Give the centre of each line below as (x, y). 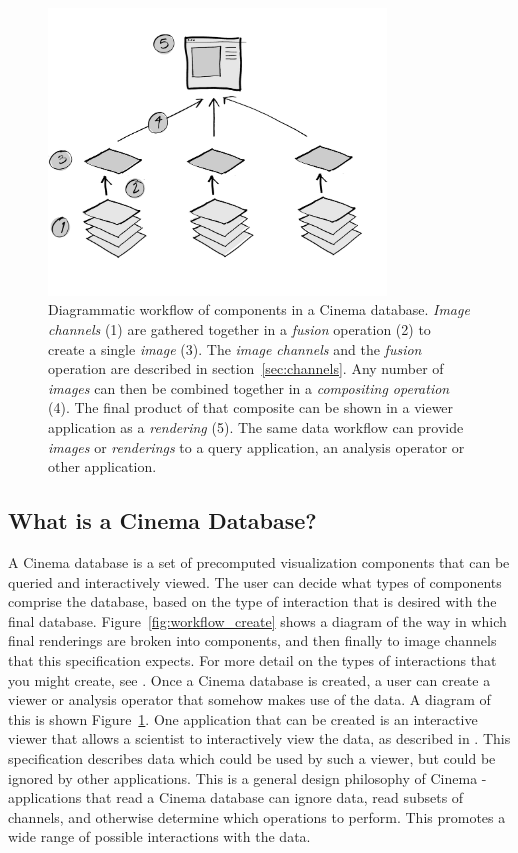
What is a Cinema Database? (162, 520)
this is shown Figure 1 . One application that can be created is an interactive (243, 718)
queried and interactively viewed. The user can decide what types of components (255, 581)
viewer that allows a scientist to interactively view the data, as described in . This (259, 738)
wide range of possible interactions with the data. (159, 836)
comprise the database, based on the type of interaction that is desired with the (252, 601)
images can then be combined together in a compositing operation (249, 387)
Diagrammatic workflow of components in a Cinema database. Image (259, 309)
